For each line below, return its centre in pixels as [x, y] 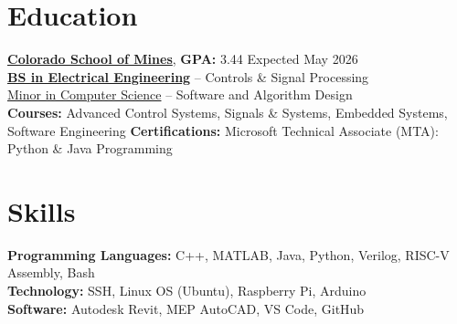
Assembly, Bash [51, 272]
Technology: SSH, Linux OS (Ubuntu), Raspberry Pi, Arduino [187, 290]
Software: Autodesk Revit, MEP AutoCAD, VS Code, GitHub [186, 308]
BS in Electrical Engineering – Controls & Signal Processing [188, 76]
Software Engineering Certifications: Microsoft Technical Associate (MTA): [223, 130]
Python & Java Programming [90, 148]
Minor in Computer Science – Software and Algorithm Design [180, 94]
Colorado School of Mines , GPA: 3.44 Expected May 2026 [183, 59]
